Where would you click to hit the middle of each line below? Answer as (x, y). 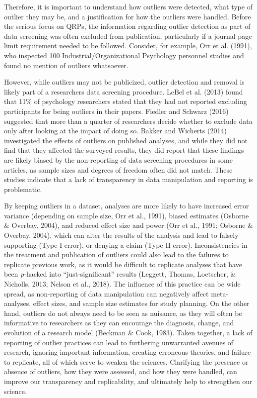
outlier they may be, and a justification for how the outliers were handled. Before (128, 16)
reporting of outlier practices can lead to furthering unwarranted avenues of (119, 342)
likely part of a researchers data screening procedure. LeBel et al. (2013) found (124, 91)
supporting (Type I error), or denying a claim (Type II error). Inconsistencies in (126, 245)
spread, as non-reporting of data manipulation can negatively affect (106, 293)
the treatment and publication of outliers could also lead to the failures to (116, 254)
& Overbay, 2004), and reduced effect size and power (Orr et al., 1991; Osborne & (129, 225)
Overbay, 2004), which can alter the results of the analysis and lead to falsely (121, 235)
